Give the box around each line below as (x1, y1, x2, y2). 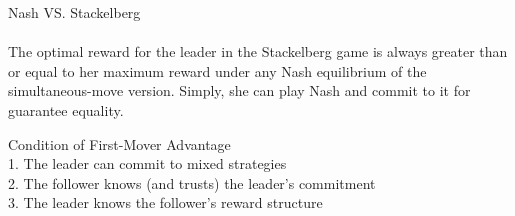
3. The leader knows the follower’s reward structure (8, 192, 323, 213)
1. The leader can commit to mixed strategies (8, 153, 287, 174)
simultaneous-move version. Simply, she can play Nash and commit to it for (8, 80, 471, 101)
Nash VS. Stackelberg (8, 2, 141, 22)
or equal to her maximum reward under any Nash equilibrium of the (8, 60, 427, 81)
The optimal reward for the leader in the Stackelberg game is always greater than (8, 41, 508, 62)
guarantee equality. (8, 99, 124, 120)
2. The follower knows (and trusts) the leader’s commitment (8, 172, 376, 193)
